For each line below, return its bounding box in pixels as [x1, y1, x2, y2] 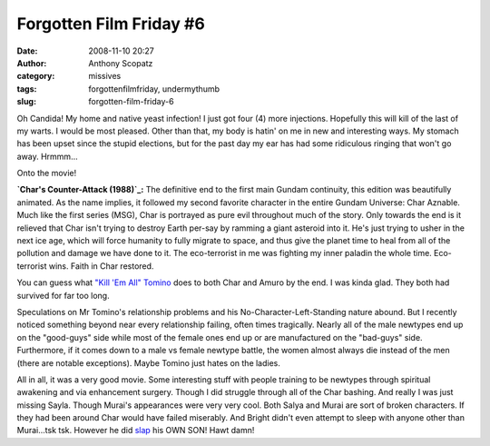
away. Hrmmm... [16, 151, 78, 162]
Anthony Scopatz [88, 57, 153, 68]
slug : [16, 96, 36, 107]
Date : [16, 45, 38, 56]
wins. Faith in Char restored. [48, 260, 154, 272]
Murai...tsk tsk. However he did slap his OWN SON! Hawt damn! [16, 425, 255, 436]
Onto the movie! [16, 168, 77, 179]
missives [88, 71, 122, 82]
